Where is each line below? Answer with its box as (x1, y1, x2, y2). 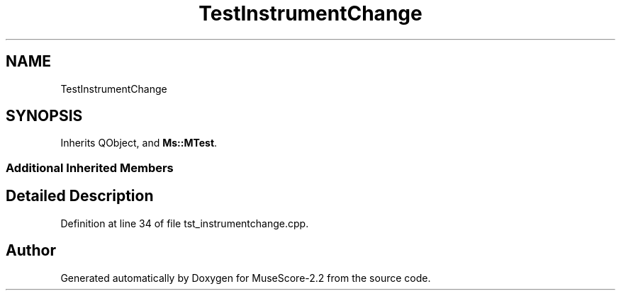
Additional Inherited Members (6, 160, 174, 175)
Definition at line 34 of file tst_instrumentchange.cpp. (60, 217, 309, 229)
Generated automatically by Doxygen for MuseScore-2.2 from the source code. (60, 271, 431, 284)
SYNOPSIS (6, 107, 83, 125)
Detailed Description (6, 187, 154, 205)
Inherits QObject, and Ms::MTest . (60, 137, 218, 149)
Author (6, 241, 56, 260)
